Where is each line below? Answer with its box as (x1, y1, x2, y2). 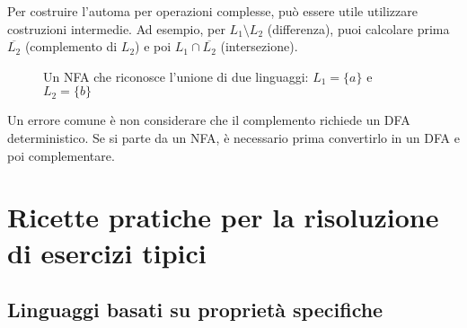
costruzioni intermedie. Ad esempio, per (7, 19, 225, 38)
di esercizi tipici (7, 234, 207, 270)
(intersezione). (220, 37, 298, 56)
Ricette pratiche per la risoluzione (7, 199, 439, 235)
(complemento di (24, 37, 118, 56)
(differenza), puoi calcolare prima (267, 19, 450, 38)
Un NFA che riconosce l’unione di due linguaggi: (43, 66, 309, 85)
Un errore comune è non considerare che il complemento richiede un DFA (7, 111, 410, 129)
